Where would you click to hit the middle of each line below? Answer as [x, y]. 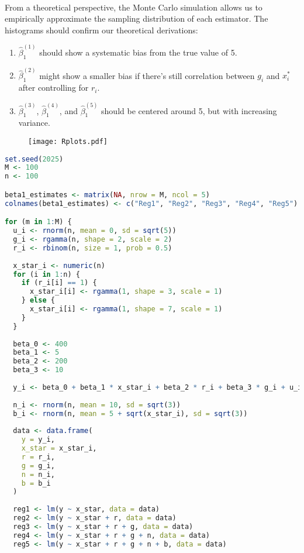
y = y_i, [38, 440]
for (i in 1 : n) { [46, 274]
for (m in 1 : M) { [38, 222]
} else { [38, 300]
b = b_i [36, 483]
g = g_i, [38, 466]
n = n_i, [38, 474]
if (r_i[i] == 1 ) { [59, 283]
